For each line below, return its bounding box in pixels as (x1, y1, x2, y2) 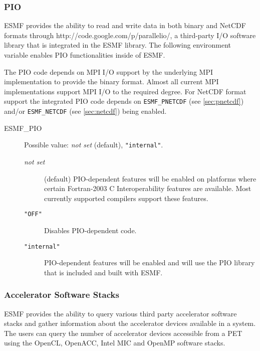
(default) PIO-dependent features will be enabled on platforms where (44, 173, 256, 184)
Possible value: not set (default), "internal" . (24, 139, 163, 150)
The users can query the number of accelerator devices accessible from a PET (4, 327, 242, 338)
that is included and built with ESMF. (44, 267, 163, 277)
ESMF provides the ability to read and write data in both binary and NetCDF (4, 20, 246, 31)
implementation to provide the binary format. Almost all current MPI (4, 76, 219, 87)
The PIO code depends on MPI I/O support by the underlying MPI (4, 66, 213, 77)
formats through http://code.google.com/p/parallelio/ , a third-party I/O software (4, 30, 256, 40)
